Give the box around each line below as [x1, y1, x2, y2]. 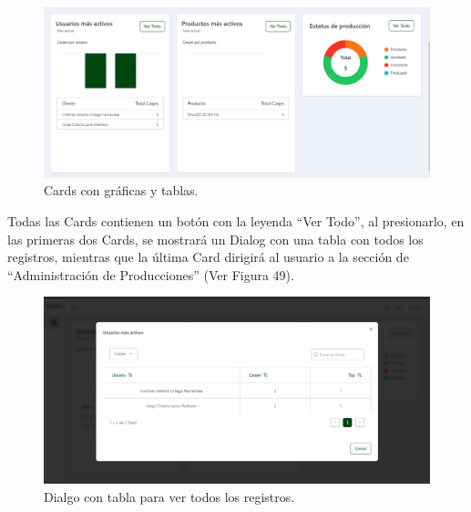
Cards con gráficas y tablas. [44, 181, 199, 200]
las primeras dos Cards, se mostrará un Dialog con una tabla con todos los [7, 229, 424, 248]
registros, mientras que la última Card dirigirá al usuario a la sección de [7, 247, 409, 266]
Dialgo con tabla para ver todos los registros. [44, 486, 295, 506]
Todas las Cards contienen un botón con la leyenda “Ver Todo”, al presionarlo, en [7, 211, 465, 230]
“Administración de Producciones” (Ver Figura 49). [7, 265, 294, 284]
